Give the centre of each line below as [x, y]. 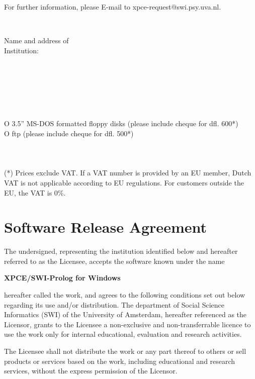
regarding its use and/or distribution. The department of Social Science [114, 304]
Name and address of [36, 40]
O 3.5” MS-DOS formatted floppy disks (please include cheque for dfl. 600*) [121, 123]
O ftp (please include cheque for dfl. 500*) [69, 133]
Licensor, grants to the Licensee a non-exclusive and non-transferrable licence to [127, 324]
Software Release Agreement [105, 227]
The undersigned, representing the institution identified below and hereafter [121, 251]
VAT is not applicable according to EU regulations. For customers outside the [124, 182]
